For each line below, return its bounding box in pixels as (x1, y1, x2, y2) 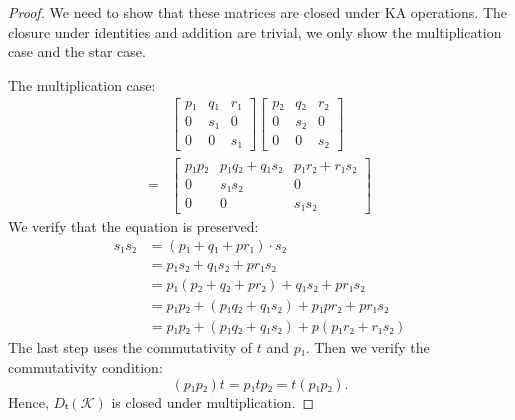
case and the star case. (8, 41, 146, 62)
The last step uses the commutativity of (8, 337, 253, 358)
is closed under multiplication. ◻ (111, 391, 315, 412)
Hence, (8, 391, 49, 412)
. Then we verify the (305, 337, 430, 358)
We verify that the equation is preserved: (8, 215, 259, 236)
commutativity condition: (8, 356, 163, 377)
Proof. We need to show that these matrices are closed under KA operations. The (8, 2, 507, 22)
